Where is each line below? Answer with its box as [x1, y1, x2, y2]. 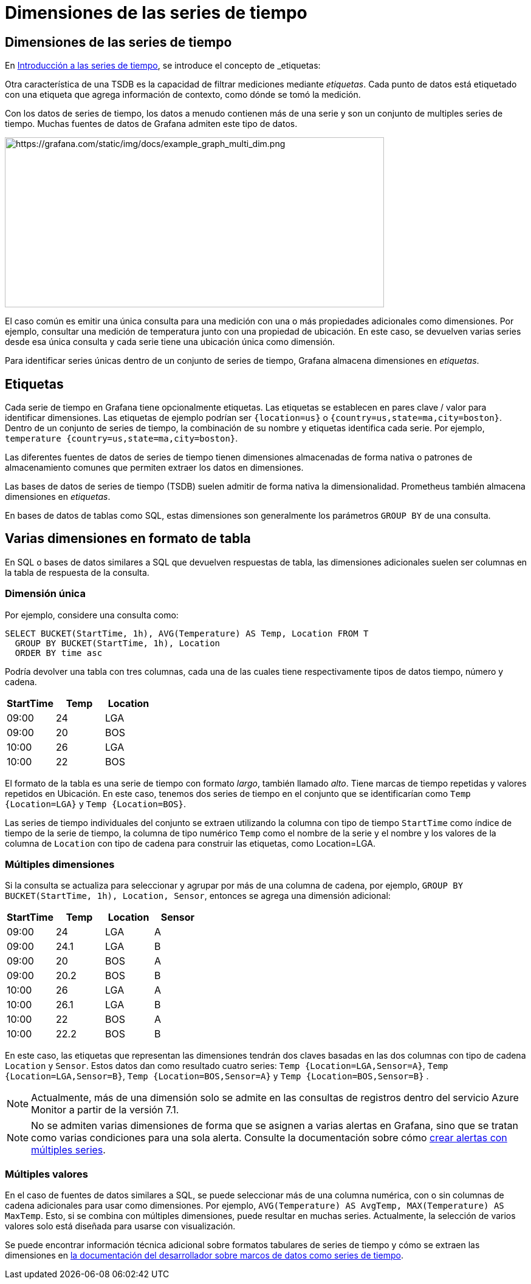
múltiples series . [31, 1144, 106, 1156]
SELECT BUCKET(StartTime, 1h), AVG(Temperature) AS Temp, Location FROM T [5, 628, 369, 638]
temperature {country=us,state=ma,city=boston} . [5, 433, 238, 444]
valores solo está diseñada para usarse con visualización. [5, 1221, 236, 1232]
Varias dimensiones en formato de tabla [5, 531, 251, 547]
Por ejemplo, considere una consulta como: [5, 609, 179, 620]
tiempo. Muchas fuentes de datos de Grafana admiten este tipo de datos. [5, 118, 298, 129]
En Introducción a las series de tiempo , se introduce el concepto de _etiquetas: [5, 60, 321, 71]
